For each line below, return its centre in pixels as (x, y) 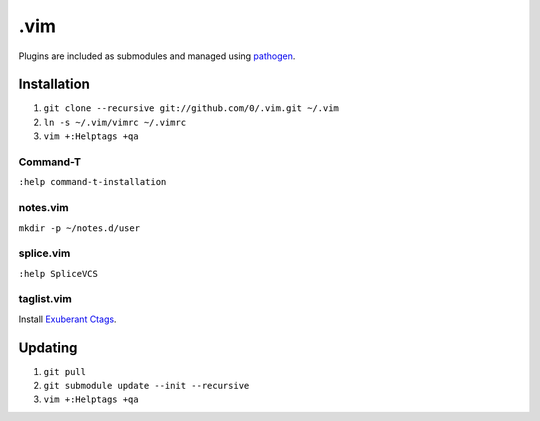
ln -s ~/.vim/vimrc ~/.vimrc (115, 122)
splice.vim (44, 253)
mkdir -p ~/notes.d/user (79, 228)
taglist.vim (45, 299)
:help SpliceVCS (58, 273)
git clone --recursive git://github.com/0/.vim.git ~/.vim (191, 108)
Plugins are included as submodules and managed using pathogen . (157, 56)
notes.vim (43, 208)
